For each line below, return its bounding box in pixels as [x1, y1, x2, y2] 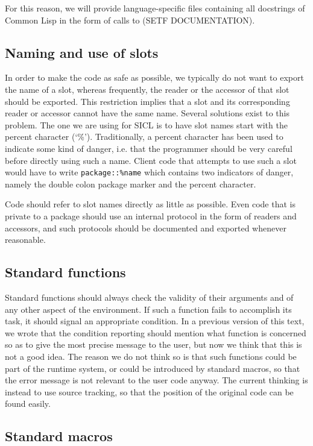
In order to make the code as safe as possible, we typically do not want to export [5, 71, 304, 84]
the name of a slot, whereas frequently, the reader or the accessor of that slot [5, 83, 289, 95]
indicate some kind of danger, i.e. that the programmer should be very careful [5, 142, 292, 154]
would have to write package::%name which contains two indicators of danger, [5, 166, 294, 178]
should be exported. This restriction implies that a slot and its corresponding [5, 95, 290, 107]
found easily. [5, 397, 51, 410]
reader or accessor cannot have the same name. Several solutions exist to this [5, 107, 289, 119]
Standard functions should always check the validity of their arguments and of [5, 291, 294, 303]
